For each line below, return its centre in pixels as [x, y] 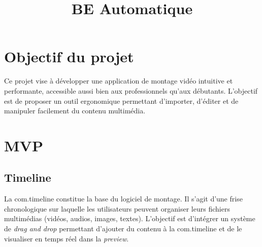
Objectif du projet [69, 56]
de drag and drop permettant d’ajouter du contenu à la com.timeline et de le [123, 229]
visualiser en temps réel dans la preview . [67, 238]
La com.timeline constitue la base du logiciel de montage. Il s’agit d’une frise [123, 199]
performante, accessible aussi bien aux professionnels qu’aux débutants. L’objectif [131, 90]
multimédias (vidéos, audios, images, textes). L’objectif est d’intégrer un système [130, 218]
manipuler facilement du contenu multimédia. [75, 111]
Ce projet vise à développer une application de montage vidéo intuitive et [119, 81]
